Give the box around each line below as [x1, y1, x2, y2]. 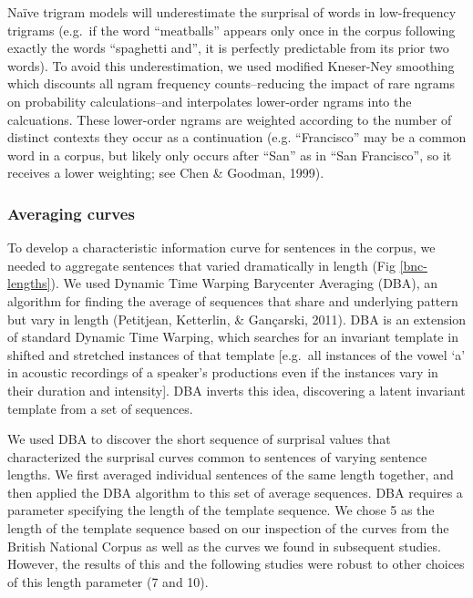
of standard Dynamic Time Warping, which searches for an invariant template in [7, 327, 458, 346]
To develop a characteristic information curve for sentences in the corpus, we [7, 238, 436, 257]
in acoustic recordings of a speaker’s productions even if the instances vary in [7, 363, 438, 382]
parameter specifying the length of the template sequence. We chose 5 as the [7, 500, 435, 520]
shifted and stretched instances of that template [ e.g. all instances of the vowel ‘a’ [7, 345, 466, 364]
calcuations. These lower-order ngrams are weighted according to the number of [7, 109, 452, 129]
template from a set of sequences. [7, 398, 193, 418]
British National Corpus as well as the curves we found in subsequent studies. [7, 536, 441, 555]
